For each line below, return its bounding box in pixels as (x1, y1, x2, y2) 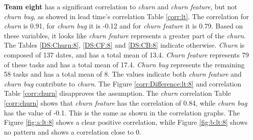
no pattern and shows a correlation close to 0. (4, 126, 141, 137)
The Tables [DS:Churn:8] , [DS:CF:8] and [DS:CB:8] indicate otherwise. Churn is (4, 40, 245, 50)
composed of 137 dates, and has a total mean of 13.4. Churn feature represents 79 (4, 49, 249, 59)
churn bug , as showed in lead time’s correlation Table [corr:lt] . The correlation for (4, 11, 249, 21)
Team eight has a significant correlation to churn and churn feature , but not (4, 1, 237, 11)
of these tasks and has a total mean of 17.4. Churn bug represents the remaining (4, 59, 245, 69)
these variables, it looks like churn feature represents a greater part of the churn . (4, 30, 246, 40)
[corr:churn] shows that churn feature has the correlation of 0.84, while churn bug (4, 97, 248, 108)
